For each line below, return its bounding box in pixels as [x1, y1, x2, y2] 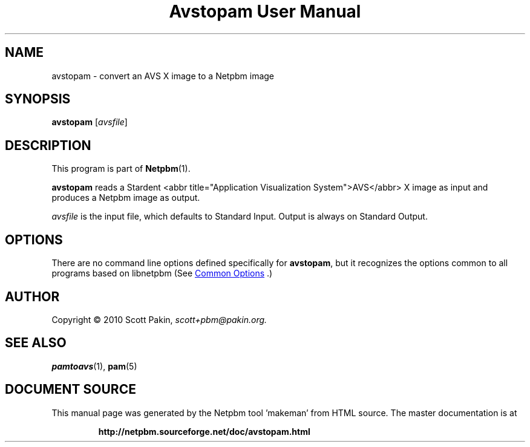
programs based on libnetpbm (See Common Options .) [51, 268, 273, 279]
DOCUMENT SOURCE [5, 382, 136, 397]
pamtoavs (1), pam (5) [51, 361, 137, 371]
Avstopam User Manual [169, 1, 361, 22]
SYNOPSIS [5, 91, 71, 107]
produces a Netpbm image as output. [51, 192, 200, 203]
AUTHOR [5, 289, 60, 304]
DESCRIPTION [5, 137, 91, 153]
